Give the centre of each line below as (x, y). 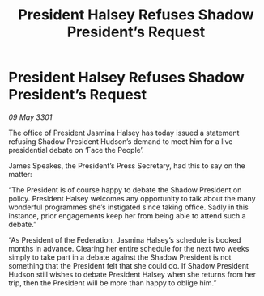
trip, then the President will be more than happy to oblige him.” (113, 283)
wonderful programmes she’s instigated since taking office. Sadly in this (128, 207)
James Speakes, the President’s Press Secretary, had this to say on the (127, 165)
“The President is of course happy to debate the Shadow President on (125, 190)
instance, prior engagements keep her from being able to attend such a (127, 215)
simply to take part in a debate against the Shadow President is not (120, 257)
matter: (20, 174)
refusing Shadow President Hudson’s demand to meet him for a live (121, 141)
